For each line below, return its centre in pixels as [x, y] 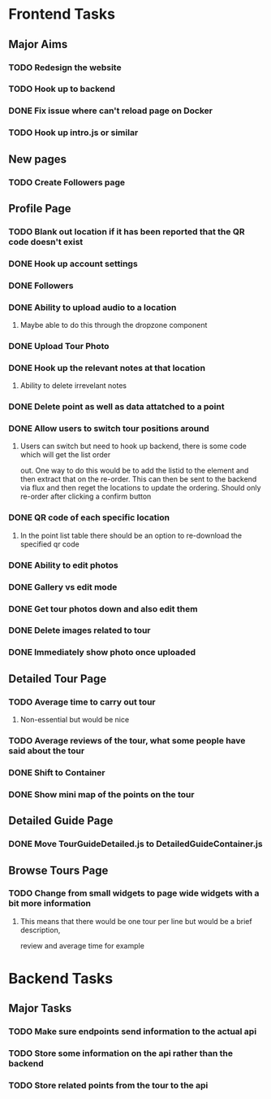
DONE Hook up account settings [73, 264]
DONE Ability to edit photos [64, 565]
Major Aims [38, 44]
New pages [38, 159]
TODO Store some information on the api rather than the [121, 1053]
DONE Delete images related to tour [80, 630]
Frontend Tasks [62, 14]
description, [40, 930]
